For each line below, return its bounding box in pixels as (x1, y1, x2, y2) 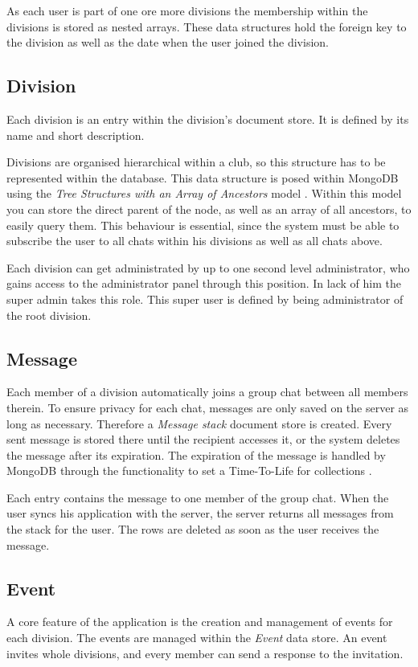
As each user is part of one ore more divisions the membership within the (6, 2, 368, 18)
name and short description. (6, 126, 145, 143)
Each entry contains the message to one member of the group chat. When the (6, 489, 389, 505)
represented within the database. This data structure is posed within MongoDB (6, 169, 399, 186)
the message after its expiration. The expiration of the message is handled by (6, 446, 386, 463)
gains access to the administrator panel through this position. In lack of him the (6, 275, 401, 292)
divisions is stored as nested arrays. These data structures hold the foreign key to (6, 18, 407, 35)
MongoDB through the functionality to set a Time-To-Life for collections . (6, 462, 372, 479)
